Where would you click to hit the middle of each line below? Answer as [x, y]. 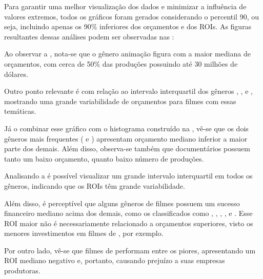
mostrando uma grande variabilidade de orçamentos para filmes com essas [120, 101]
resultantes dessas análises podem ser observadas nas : [89, 36]
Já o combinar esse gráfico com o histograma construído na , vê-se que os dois [126, 128]
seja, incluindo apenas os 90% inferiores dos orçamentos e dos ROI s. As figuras [128, 26]
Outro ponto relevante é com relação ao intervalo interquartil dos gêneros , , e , [128, 91]
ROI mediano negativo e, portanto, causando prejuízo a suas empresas [115, 260]
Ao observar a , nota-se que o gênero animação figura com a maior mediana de [127, 54]
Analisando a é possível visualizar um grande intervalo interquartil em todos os [128, 176]
